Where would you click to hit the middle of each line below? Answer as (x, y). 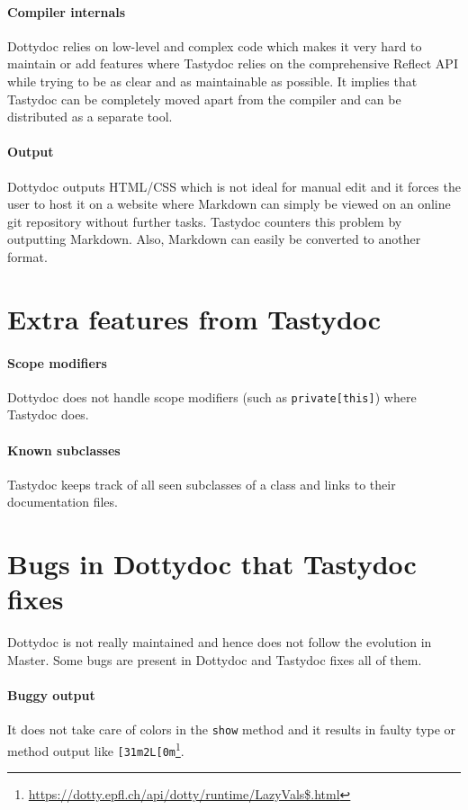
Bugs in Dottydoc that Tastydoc (212, 564)
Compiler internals (67, 11)
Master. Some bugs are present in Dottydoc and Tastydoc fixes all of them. (215, 659)
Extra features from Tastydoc (194, 318)
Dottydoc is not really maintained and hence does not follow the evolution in (220, 642)
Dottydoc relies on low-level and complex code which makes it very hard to (215, 45)
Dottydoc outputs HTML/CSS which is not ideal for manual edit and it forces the (234, 186)
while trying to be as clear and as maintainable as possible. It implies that (212, 81)
